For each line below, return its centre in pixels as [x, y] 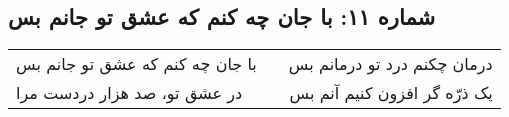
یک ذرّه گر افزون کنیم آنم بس [391, 93]
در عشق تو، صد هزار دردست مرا [129, 93]
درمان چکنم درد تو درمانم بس [390, 64]
